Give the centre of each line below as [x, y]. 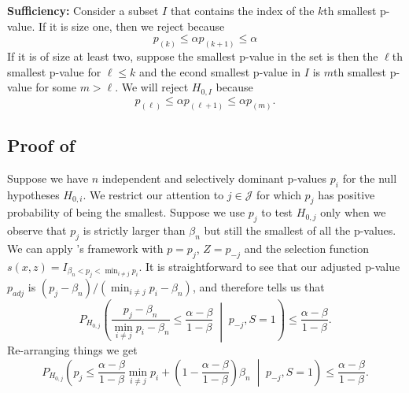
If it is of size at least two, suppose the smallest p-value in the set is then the [193, 56]
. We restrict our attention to [153, 194]
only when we [353, 212]
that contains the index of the [242, 10]
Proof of [41, 145]
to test [277, 212]
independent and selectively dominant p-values [214, 178]
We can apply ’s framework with [85, 248]
